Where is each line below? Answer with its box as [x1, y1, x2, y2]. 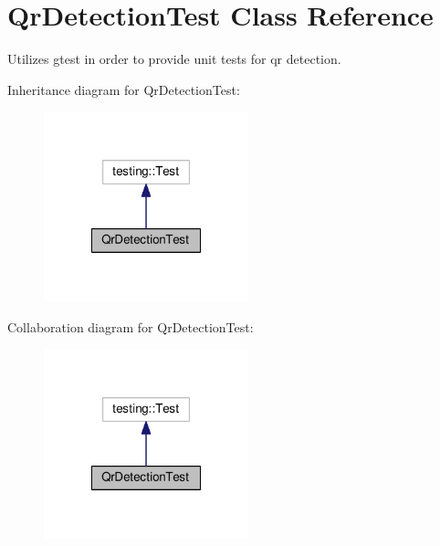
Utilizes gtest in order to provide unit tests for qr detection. [7, 49, 341, 68]
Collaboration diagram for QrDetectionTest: [7, 317, 254, 336]
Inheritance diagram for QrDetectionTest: [7, 79, 240, 99]
